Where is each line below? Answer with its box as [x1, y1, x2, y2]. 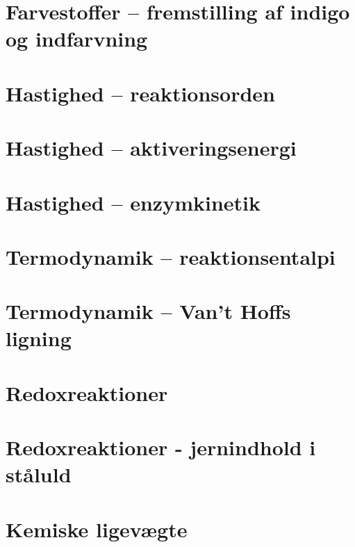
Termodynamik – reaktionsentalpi [6, 242, 336, 270]
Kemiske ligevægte [6, 514, 188, 543]
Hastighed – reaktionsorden [6, 79, 275, 107]
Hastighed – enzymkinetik [6, 188, 261, 216]
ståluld [6, 460, 72, 489]
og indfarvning [6, 24, 148, 53]
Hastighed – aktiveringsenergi [6, 133, 297, 162]
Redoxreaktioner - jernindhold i [6, 433, 316, 462]
